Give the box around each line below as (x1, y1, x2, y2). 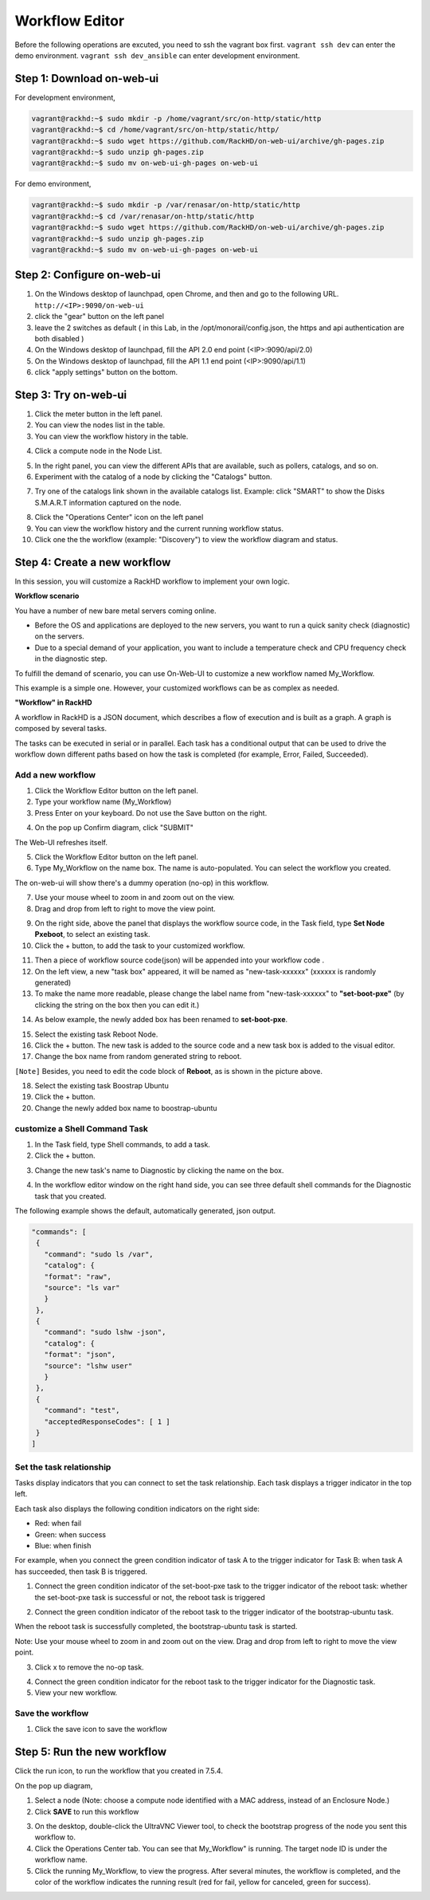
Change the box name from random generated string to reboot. (34, 1052, 242, 1061)
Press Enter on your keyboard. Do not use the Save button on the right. (34, 808, 268, 817)
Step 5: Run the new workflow (14, 1745, 167, 1759)
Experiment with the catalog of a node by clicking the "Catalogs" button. (34, 472, 272, 482)
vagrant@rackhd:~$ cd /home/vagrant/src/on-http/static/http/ (31, 125, 279, 135)
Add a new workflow (14, 769, 96, 781)
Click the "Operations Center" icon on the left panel (34, 513, 204, 522)
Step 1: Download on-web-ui (14, 72, 159, 85)
